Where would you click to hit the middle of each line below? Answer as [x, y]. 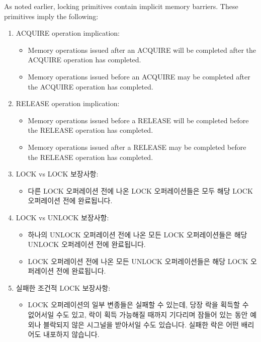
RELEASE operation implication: [68, 103]
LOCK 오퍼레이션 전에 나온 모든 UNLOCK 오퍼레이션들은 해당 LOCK [138, 261]
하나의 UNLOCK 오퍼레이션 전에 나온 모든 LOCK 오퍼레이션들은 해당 [138, 234]
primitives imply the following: [51, 16]
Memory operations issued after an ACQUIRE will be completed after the [142, 50]
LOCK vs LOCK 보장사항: [57, 174]
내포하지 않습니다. [71, 334]
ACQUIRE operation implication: [68, 33]
